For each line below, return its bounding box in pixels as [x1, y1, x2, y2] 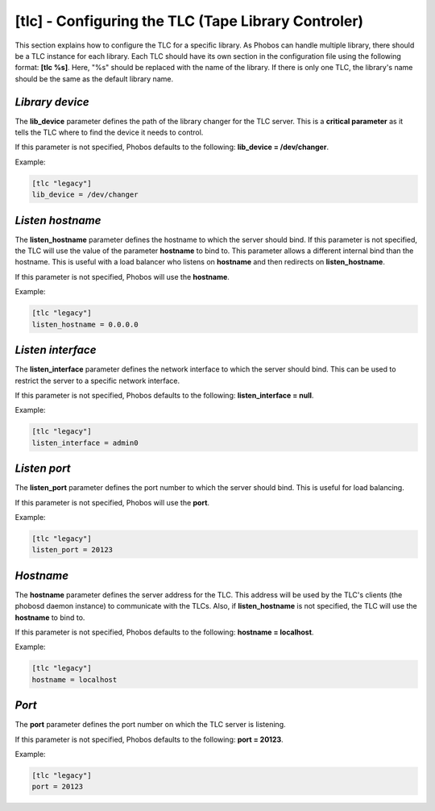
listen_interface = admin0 [31, 438, 139, 447]
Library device [14, 95, 89, 109]
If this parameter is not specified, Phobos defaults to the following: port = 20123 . [14, 734, 284, 744]
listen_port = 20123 [31, 545, 113, 555]
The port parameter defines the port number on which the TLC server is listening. [14, 720, 286, 730]
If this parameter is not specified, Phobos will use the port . [14, 497, 209, 507]
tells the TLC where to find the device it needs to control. [14, 127, 204, 137]
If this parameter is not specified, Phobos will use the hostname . [14, 272, 230, 281]
